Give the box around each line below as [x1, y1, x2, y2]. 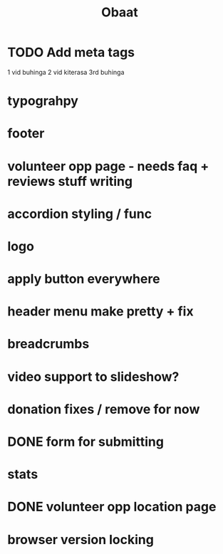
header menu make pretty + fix [7, 303, 194, 320]
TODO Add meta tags [7, 44, 135, 61]
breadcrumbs [7, 336, 90, 352]
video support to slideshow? [7, 368, 180, 385]
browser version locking [7, 531, 155, 548]
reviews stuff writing [7, 173, 133, 189]
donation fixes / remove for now [7, 401, 200, 417]
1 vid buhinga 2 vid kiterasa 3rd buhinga [7, 68, 125, 76]
